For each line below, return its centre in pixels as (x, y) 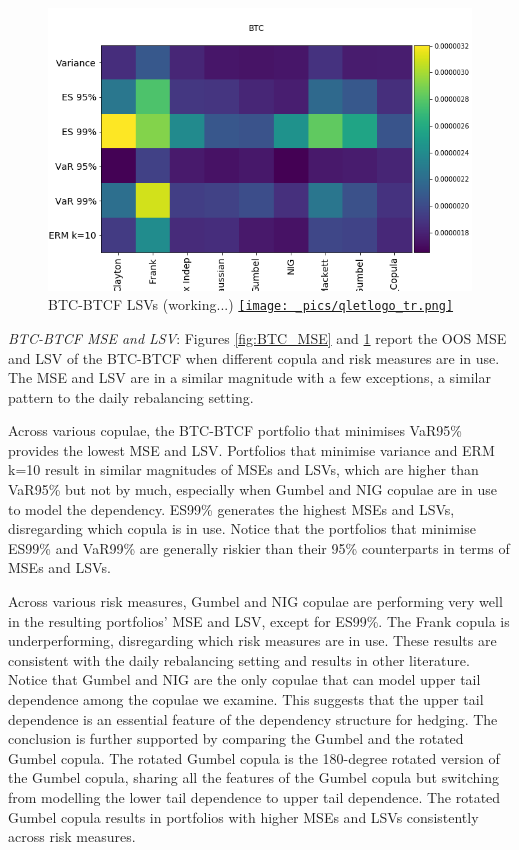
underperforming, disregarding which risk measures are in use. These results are (252, 640)
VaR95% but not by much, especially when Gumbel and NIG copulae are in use (253, 489)
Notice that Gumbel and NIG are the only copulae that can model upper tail (244, 679)
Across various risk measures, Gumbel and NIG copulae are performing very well (255, 601)
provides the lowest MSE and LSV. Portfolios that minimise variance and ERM (251, 449)
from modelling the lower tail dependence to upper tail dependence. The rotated (254, 796)
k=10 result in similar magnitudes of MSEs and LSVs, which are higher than (243, 469)
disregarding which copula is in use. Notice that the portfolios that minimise (242, 528)
